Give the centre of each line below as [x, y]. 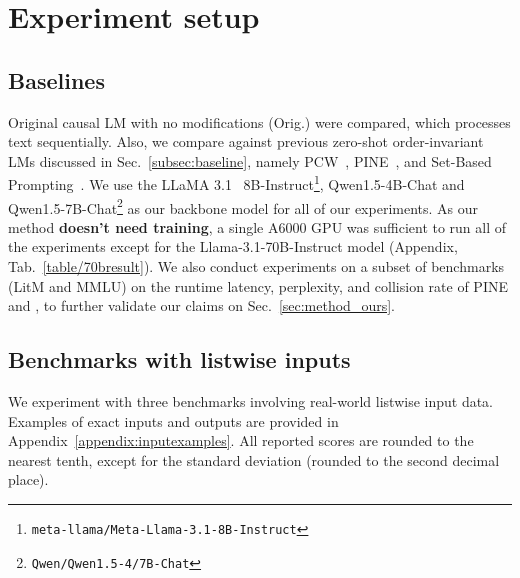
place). [28, 479]
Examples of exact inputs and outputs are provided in [173, 420]
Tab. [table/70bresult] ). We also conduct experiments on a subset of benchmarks [256, 266]
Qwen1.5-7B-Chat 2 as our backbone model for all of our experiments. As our [243, 206]
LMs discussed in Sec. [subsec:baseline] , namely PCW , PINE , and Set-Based [250, 160]
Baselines [56, 79]
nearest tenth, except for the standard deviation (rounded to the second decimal [254, 459]
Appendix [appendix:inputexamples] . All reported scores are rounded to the [241, 440]
